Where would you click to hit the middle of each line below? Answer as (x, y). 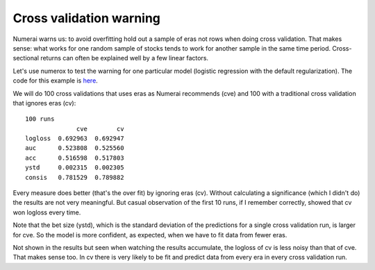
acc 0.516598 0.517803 (75, 158)
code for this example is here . (56, 81)
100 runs (40, 119)
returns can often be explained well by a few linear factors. (124, 58)
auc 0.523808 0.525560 (75, 148)
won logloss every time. (47, 212)
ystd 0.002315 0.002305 (75, 168)
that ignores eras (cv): (44, 103)
